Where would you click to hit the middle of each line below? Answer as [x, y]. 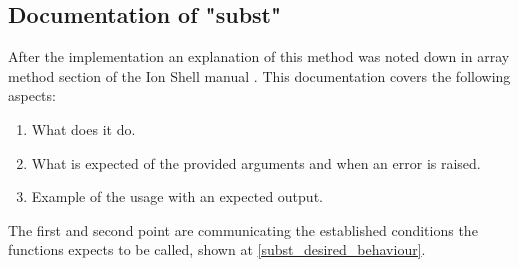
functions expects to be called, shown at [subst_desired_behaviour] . [217, 249]
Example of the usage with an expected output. [177, 196]
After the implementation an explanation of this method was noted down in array [259, 56]
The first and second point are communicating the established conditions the [243, 229]
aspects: [32, 95]
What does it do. [83, 128]
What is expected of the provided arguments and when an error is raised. [256, 162]
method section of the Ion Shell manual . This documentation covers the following [259, 75]
